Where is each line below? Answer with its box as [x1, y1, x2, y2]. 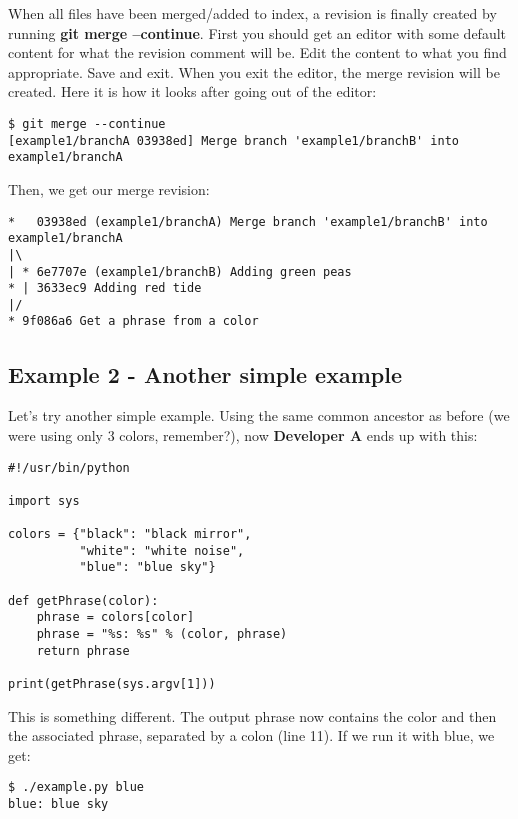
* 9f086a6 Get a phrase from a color [8, 314, 259, 329]
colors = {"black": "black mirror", [8, 527, 252, 542]
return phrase [36, 643, 130, 658]
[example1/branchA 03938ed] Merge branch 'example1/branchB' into [8, 133, 460, 148]
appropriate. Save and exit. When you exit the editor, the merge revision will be [8, 61, 500, 82]
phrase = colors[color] [36, 610, 195, 625]
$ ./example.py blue [8, 780, 145, 795]
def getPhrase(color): [8, 593, 159, 608]
